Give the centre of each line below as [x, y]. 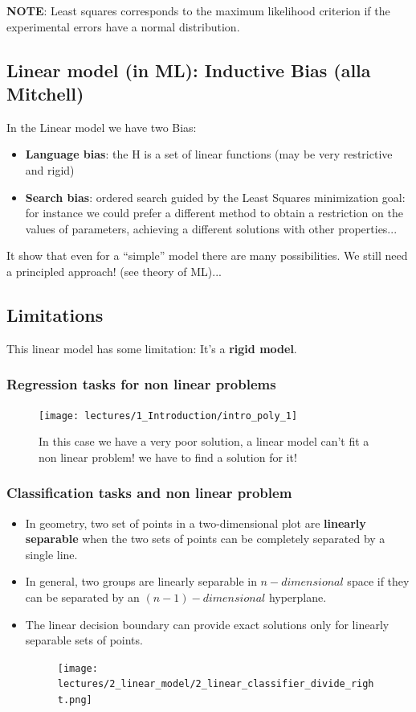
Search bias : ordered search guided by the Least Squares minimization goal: [215, 197]
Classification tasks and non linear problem [149, 493]
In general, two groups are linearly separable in [141, 581]
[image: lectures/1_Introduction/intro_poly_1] [168, 416]
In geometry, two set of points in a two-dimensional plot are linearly [196, 523]
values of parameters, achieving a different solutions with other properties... [211, 228]
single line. [51, 554]
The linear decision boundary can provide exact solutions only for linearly [207, 624]
